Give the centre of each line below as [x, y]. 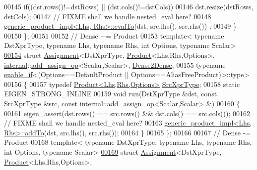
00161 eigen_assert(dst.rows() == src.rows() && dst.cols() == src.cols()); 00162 [127, 113]
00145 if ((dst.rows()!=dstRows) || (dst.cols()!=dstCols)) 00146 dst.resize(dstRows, [129, 6]
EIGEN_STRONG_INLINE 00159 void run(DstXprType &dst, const [111, 94]
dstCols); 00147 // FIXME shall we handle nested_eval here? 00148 [108, 16]
